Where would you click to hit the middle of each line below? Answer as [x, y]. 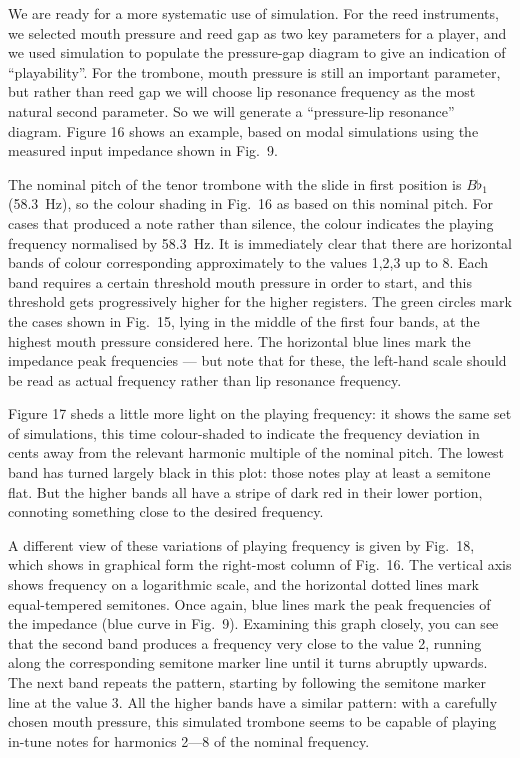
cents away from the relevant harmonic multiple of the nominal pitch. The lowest [256, 452]
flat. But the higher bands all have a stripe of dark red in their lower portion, [245, 491]
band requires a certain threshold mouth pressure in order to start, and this [240, 281]
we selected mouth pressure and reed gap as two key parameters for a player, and [257, 32]
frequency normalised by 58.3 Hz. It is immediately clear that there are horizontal [260, 242]
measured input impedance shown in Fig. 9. [143, 150]
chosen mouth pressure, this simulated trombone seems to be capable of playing [252, 721]
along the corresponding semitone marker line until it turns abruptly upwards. [248, 662]
